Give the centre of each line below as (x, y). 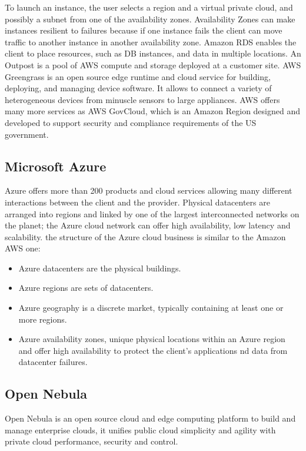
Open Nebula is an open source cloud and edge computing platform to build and (150, 418)
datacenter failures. (53, 362)
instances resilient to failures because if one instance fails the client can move (144, 30)
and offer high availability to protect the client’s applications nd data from (153, 350)
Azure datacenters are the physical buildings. (100, 268)
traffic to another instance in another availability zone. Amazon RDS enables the (151, 42)
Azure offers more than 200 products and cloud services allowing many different (149, 190)
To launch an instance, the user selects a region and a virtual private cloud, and (149, 7)
